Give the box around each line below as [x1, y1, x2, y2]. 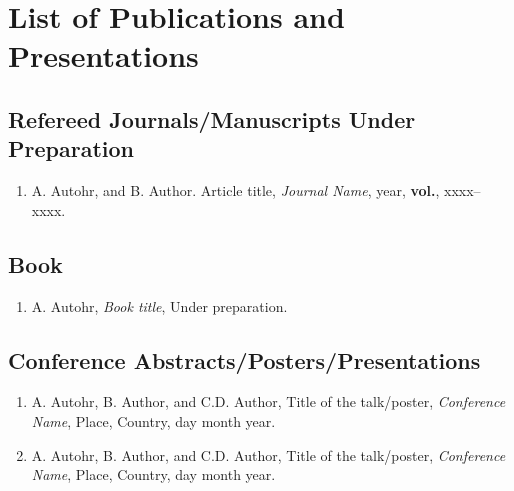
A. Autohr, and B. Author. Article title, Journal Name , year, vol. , [31, 180, 440, 201]
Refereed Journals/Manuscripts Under [8, 103, 416, 134]
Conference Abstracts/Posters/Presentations [8, 344, 481, 375]
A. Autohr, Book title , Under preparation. [31, 295, 288, 316]
